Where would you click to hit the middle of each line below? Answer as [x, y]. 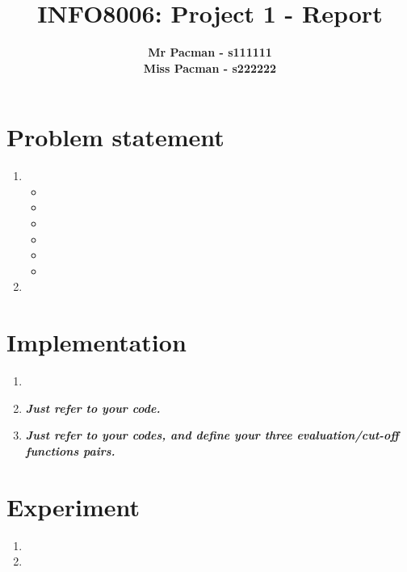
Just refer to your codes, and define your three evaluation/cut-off [212, 435]
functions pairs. [70, 450]
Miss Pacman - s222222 [210, 67]
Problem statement [115, 137]
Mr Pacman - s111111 [210, 52]
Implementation [97, 342]
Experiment [73, 506]
